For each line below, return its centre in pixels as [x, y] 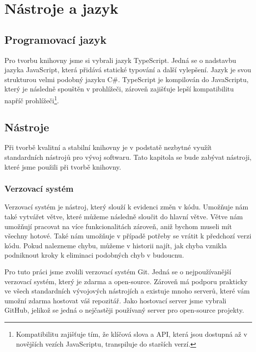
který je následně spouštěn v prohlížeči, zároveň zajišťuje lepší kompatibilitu [119, 89]
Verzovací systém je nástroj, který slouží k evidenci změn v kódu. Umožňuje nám [127, 207]
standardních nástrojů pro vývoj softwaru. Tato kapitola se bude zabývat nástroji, [128, 157]
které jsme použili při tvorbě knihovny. [63, 166]
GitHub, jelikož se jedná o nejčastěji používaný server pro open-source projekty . [124, 310]
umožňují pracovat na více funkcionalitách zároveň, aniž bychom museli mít [118, 226]
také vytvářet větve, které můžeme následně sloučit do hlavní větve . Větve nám [124, 216]
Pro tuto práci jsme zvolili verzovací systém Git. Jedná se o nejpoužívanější [118, 271]
